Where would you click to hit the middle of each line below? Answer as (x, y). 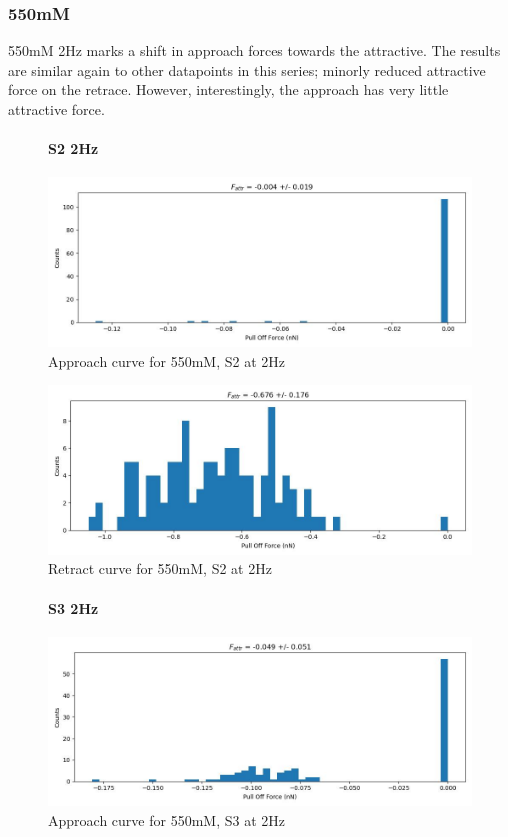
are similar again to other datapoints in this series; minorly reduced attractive (247, 69)
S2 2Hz (73, 148)
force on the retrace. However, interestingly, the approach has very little (228, 89)
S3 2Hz (73, 607)
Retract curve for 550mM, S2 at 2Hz (160, 568)
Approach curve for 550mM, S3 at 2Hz (166, 819)
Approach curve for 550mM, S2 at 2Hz (166, 360)
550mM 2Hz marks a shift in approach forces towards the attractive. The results (254, 50)
